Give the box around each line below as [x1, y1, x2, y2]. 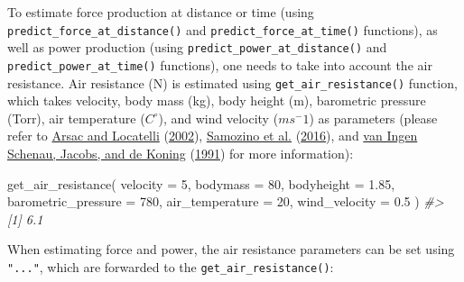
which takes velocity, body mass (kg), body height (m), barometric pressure [7, 91, 426, 110]
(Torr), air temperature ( [7, 108, 145, 127]
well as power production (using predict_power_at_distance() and [7, 38, 387, 57]
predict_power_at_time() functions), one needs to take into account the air [7, 55, 432, 74]
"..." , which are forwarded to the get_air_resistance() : [7, 257, 334, 276]
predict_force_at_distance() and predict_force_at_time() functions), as [7, 20, 438, 39]
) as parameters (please [309, 108, 438, 127]
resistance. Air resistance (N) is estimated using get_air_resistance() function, [7, 73, 458, 92]
